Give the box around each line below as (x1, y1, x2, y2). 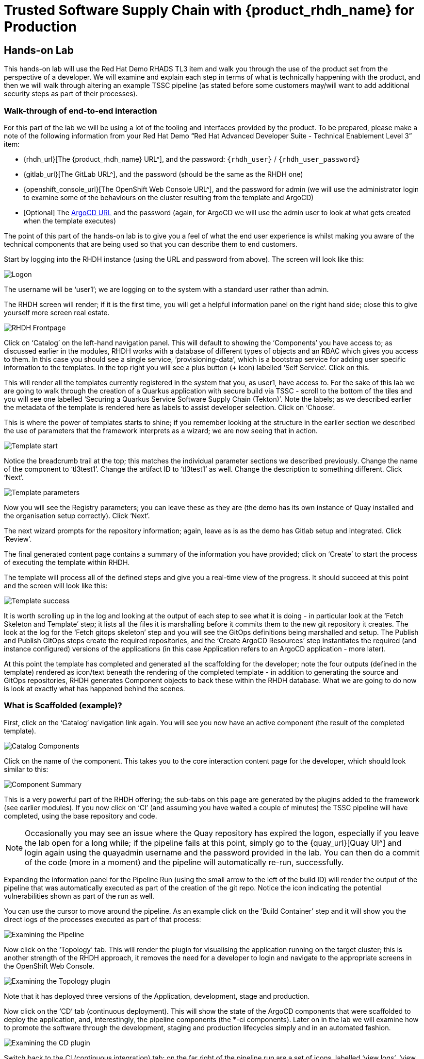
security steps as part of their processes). (4, 89, 138, 98)
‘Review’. (4, 534, 32, 543)
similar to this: (4, 765, 49, 773)
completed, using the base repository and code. (4, 811, 157, 820)
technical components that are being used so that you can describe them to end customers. (4, 239, 297, 248)
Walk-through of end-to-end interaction (4, 105, 157, 116)
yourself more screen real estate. (4, 308, 110, 317)
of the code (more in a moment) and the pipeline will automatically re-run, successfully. (25, 857, 344, 867)
